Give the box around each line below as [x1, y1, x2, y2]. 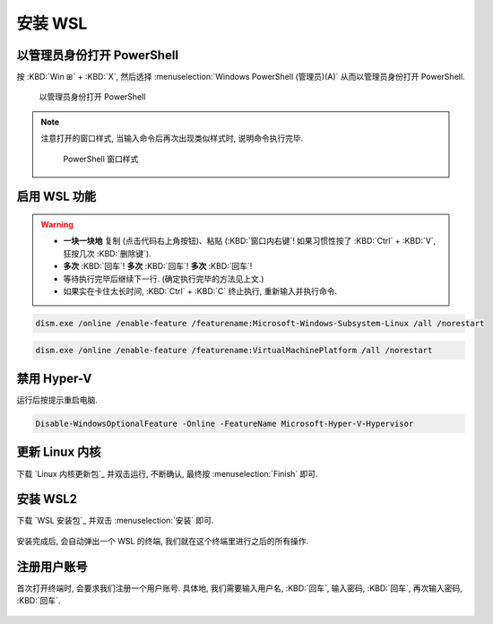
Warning [40, 220, 74, 230]
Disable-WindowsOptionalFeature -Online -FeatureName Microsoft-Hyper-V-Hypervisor [35, 419, 414, 429]
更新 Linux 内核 [16, 445, 101, 460]
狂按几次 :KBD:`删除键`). [63, 247, 151, 259]
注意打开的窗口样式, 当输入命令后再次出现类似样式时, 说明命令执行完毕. [40, 133, 304, 143]
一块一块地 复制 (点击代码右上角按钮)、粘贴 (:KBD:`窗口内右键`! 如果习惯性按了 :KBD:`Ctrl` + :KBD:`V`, [63, 236, 437, 247]
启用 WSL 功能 [16, 189, 97, 204]
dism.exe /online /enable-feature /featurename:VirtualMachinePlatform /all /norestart [35, 345, 433, 355]
